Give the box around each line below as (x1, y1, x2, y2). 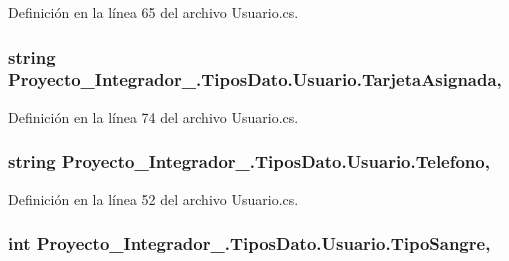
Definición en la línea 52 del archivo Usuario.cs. (8, 188, 299, 209)
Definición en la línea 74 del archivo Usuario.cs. (8, 106, 299, 127)
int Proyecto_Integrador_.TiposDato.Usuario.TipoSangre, (8, 231, 491, 256)
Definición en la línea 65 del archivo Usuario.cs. (8, 2, 299, 22)
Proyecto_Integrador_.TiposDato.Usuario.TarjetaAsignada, (8, 67, 502, 92)
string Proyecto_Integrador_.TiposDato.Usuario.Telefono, (8, 149, 490, 174)
